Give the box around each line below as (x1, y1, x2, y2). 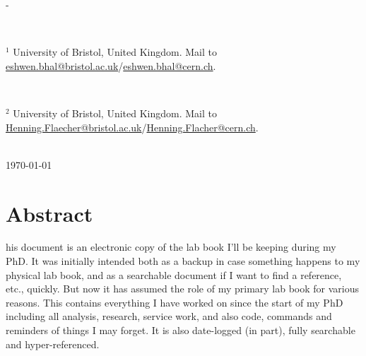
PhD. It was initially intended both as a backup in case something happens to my (6, 254, 360, 268)
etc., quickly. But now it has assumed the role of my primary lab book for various (6, 281, 360, 296)
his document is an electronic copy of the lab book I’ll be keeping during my (6, 239, 336, 254)
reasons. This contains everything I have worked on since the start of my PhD (6, 295, 343, 309)
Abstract (6, 198, 93, 227)
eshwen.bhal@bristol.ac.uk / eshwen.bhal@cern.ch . (6, 58, 216, 73)
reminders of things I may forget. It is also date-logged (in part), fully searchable (6, 323, 355, 338)
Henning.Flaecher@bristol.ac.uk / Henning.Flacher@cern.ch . (6, 119, 259, 134)
